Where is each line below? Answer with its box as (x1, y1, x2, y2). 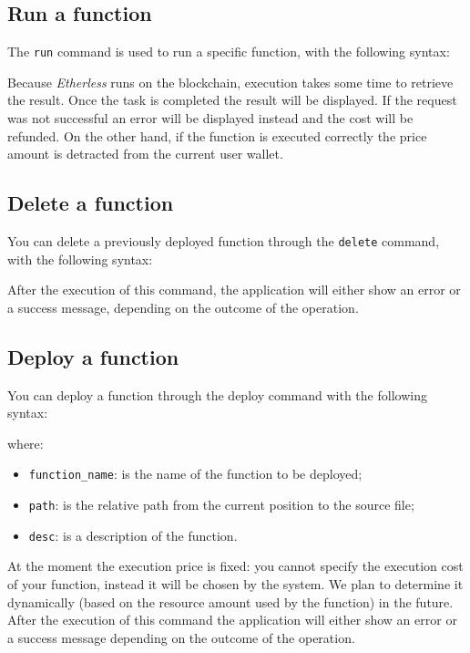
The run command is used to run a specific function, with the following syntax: (7, 42, 450, 61)
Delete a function (7, 189, 174, 217)
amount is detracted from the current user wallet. (7, 144, 283, 163)
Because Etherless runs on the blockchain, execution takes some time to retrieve (7, 72, 454, 91)
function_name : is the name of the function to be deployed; (28, 464, 363, 483)
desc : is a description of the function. (28, 525, 238, 544)
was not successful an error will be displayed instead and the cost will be (7, 109, 414, 128)
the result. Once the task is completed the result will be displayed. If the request (7, 90, 457, 109)
